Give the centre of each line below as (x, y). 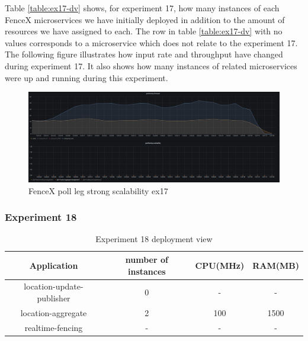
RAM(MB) (276, 265)
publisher (54, 297)
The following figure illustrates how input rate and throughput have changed (144, 54)
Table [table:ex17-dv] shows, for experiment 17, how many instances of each (142, 8)
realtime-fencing (54, 327)
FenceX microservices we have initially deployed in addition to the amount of (145, 19)
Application (54, 265)
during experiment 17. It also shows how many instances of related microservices (151, 65)
